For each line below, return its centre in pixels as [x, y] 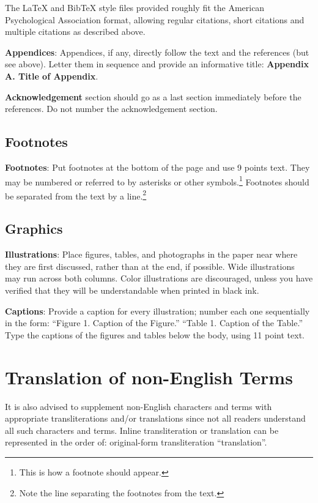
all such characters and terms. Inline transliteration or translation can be [142, 430]
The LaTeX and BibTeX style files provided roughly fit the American [135, 7]
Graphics [34, 229]
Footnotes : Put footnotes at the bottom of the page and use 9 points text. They [157, 167]
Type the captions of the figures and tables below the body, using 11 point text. [155, 334]
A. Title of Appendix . [52, 76]
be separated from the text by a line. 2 [76, 195]
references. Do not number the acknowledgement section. [111, 109]
